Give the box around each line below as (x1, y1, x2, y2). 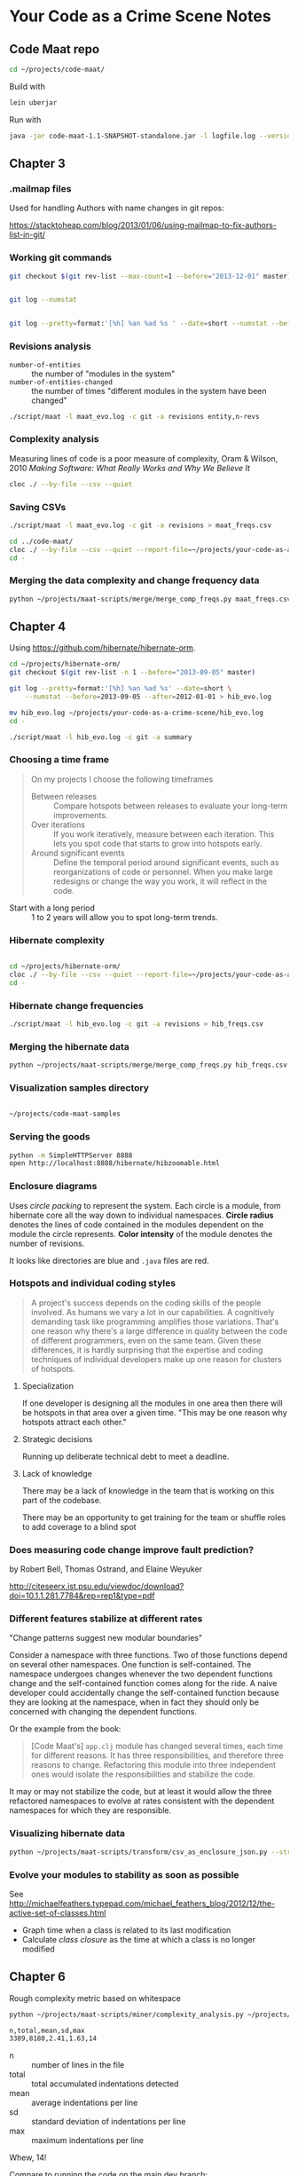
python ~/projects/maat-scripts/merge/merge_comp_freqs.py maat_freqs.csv (9, 595, 292, 603)
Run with (9, 114, 42, 125)
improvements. (52, 809, 108, 820)
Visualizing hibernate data (9, 1827, 126, 1840)
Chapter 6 (9, 1969, 67, 1984)
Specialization (21, 1380, 74, 1391)
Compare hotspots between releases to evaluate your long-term (52, 800, 288, 811)
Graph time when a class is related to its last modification (21, 1924, 231, 1936)
